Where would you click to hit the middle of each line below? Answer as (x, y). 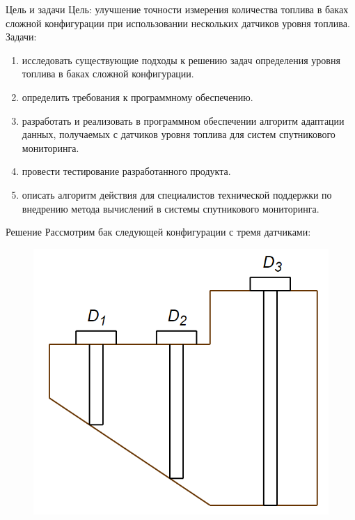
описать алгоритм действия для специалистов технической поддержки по (177, 194)
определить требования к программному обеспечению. (137, 97)
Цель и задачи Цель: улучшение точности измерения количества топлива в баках (177, 9)
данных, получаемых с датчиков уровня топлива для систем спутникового (179, 134)
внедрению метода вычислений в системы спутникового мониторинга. (171, 208)
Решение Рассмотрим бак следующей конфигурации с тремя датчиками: (158, 232)
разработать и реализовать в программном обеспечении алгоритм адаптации (183, 120)
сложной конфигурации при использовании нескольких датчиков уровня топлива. (178, 23)
